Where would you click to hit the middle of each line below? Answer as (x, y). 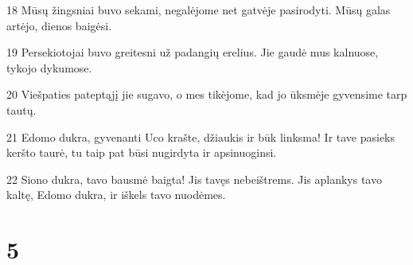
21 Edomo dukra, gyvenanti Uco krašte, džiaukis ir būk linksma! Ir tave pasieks (201, 136)
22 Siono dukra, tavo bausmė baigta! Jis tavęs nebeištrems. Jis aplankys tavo (194, 179)
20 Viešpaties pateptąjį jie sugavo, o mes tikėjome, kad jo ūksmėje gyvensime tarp (207, 94)
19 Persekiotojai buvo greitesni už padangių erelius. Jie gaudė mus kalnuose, (193, 52)
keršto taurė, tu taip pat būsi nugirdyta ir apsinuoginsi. (142, 152)
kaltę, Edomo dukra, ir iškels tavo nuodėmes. (116, 195)
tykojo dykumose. (49, 67)
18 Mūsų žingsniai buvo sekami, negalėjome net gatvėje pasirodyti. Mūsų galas (199, 10)
